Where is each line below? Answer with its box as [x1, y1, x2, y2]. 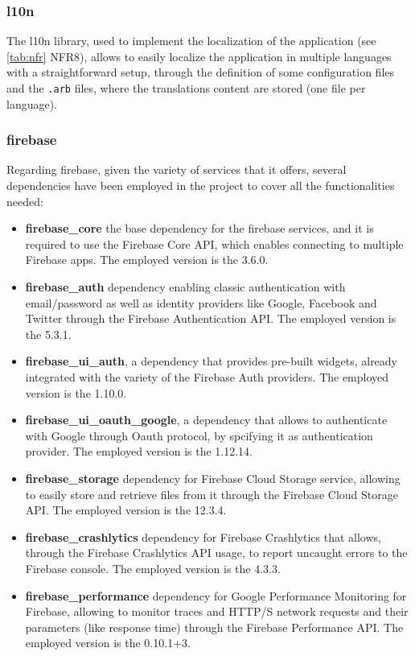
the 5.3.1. [25, 325, 72, 342]
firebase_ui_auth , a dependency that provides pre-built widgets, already [25, 353, 398, 369]
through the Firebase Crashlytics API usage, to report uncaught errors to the [25, 544, 408, 561]
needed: [6, 192, 43, 209]
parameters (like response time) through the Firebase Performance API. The [25, 618, 404, 635]
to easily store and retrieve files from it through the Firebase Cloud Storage [25, 485, 398, 502]
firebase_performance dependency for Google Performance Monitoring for [25, 587, 407, 604]
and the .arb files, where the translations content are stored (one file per [6, 80, 366, 96]
